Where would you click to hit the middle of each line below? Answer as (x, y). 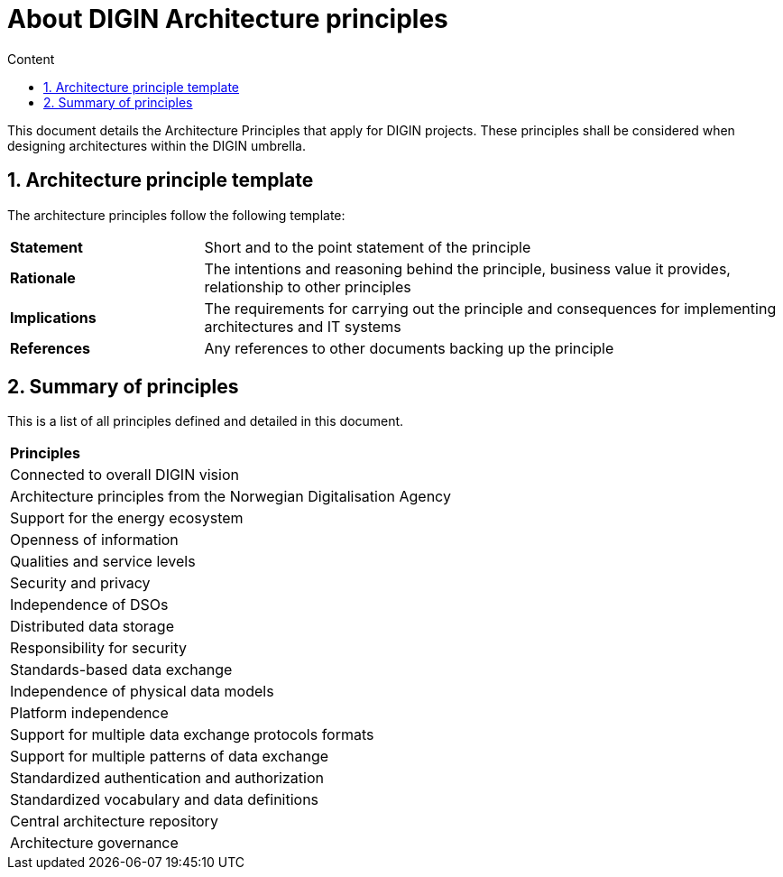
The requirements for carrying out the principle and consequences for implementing (490, 308)
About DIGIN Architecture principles (228, 19)
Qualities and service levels (103, 562)
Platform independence (89, 713)
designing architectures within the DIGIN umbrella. (157, 145)
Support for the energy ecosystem (127, 518)
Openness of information (94, 540)
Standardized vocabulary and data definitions (165, 800)
